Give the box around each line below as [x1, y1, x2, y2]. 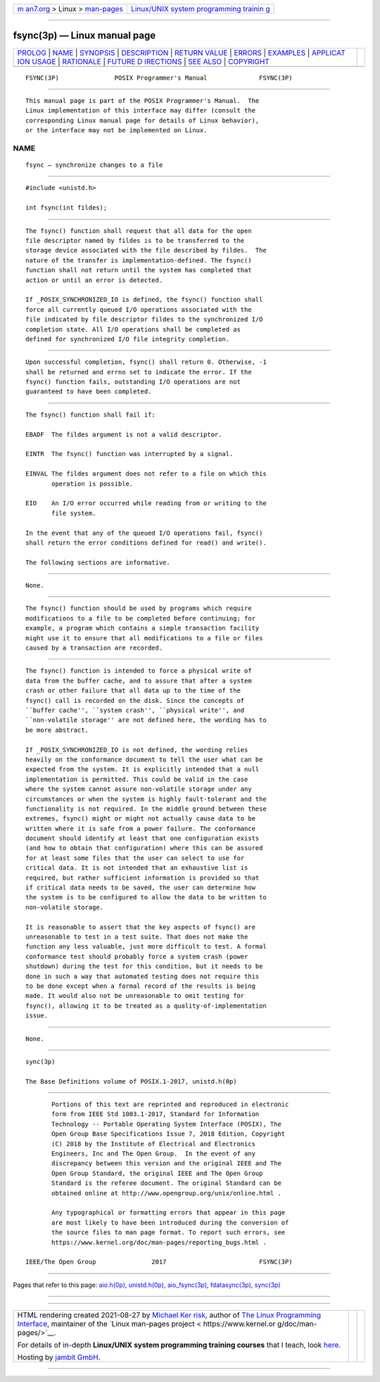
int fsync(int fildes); [25, 204, 108, 212]
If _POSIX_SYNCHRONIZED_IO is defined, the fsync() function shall [25, 296, 263, 304]
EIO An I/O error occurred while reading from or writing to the [25, 500, 267, 507]
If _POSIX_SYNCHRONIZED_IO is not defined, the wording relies [25, 746, 248, 754]
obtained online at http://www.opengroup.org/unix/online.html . [51, 1189, 281, 1197]
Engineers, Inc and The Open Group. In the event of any [51, 1150, 256, 1158]
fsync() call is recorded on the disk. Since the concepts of [25, 697, 245, 704]
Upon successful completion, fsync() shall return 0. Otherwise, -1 [25, 358, 267, 366]
